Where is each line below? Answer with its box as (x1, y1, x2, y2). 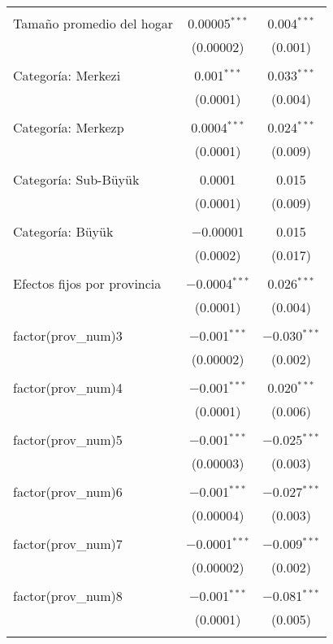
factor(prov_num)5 (13, 430, 123, 449)
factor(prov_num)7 (13, 534, 123, 553)
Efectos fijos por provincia (13, 274, 162, 293)
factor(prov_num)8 (13, 586, 123, 605)
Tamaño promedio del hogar (13, 14, 173, 33)
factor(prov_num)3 (13, 326, 123, 345)
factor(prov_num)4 (13, 378, 123, 397)
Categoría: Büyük (13, 222, 114, 241)
